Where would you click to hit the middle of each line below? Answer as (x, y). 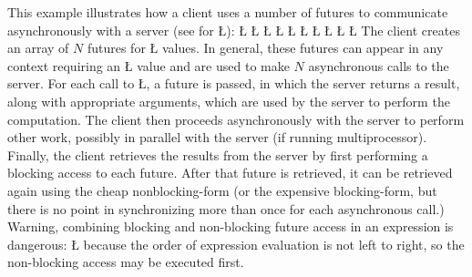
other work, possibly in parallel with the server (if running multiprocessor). (217, 137)
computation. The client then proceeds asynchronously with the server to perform (236, 119)
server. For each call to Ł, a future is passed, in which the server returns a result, (234, 83)
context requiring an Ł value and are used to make (149, 65)
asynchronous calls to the (379, 65)
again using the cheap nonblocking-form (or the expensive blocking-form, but (222, 190)
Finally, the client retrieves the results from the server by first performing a (218, 154)
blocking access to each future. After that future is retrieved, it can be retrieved (230, 173)
